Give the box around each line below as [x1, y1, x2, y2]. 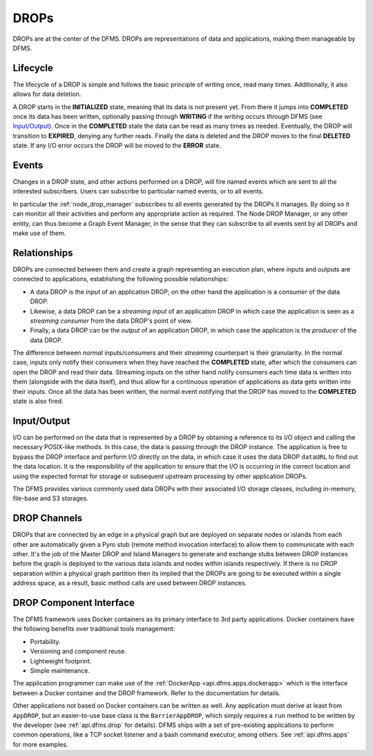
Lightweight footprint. [30, 656, 92, 665]
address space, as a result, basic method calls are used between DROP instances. [12, 579, 247, 587]
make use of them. [12, 229, 66, 238]
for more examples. [12, 740, 68, 748]
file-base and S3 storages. [12, 494, 89, 502]
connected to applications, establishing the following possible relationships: [12, 275, 229, 283]
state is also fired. [12, 397, 64, 406]
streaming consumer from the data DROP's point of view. [30, 316, 193, 325]
